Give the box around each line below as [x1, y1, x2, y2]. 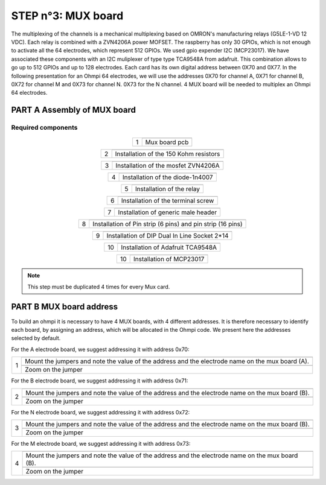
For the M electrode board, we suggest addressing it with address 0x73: [11, 440, 191, 447]
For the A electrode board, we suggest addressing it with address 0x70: [11, 346, 190, 353]
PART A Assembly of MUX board [11, 105, 136, 115]
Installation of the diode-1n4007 [122, 173, 214, 182]
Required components [11, 124, 78, 132]
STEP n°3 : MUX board [11, 9, 124, 22]
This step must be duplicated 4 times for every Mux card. [27, 283, 170, 290]
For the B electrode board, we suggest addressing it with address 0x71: [11, 377, 188, 384]
